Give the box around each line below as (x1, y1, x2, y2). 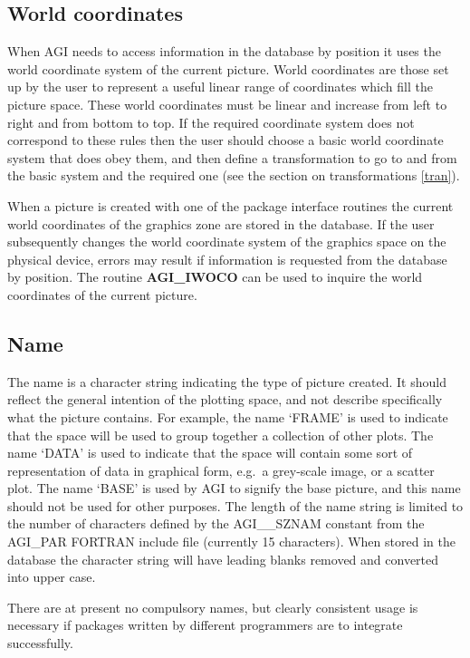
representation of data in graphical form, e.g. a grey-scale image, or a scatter (7, 460, 435, 479)
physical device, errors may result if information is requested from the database (7, 249, 447, 268)
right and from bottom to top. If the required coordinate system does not (7, 112, 415, 131)
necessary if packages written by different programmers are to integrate (7, 615, 403, 634)
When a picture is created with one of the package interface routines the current (7, 196, 454, 215)
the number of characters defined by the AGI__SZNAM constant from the (7, 514, 425, 533)
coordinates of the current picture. (7, 285, 197, 304)
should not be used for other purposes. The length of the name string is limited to (7, 496, 464, 515)
